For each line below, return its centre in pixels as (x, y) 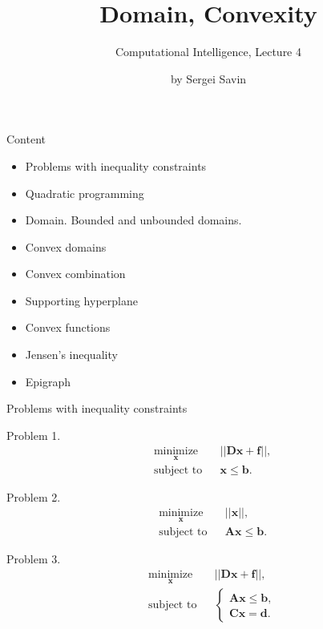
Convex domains (66, 246)
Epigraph (48, 381)
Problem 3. (34, 558)
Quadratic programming (85, 193)
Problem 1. (34, 435)
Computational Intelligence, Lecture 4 (208, 52)
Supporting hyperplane (81, 300)
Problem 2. (34, 496)
